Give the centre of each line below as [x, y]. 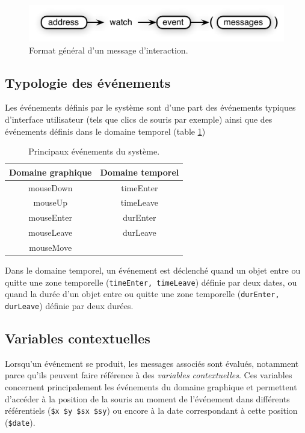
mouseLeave [51, 232]
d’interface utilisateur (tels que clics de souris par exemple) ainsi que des [139, 119]
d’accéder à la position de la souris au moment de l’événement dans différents [147, 398]
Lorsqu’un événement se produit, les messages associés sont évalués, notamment [152, 363]
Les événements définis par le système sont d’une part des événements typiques [150, 107]
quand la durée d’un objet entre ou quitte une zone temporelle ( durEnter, [142, 294]
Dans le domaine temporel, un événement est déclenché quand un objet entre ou [153, 270]
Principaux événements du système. [94, 151]
